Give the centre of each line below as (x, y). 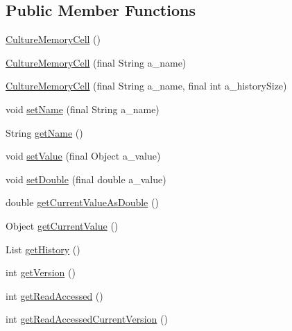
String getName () (44, 132)
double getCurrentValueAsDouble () (82, 202)
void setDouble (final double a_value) (86, 179)
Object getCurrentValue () (62, 225)
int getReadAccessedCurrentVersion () (87, 319)
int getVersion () (41, 272)
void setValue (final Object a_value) (83, 156)
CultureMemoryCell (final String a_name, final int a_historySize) (146, 86)
